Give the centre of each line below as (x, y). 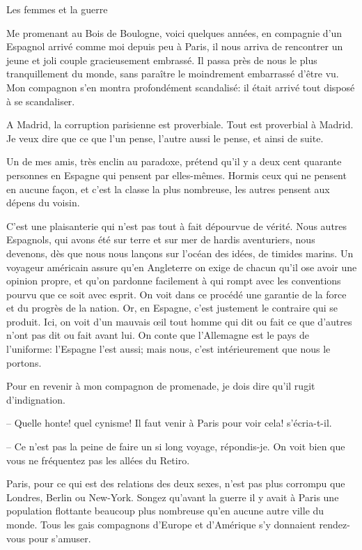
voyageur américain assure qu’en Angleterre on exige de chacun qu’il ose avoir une (182, 267)
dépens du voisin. (43, 203)
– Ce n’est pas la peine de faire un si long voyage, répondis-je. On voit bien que (176, 446)
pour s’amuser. (60, 538)
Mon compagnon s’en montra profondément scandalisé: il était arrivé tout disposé (181, 87)
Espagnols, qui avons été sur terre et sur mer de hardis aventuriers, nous (161, 239)
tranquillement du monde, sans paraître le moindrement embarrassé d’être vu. (173, 74)
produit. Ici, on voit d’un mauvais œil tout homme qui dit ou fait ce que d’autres (179, 321)
